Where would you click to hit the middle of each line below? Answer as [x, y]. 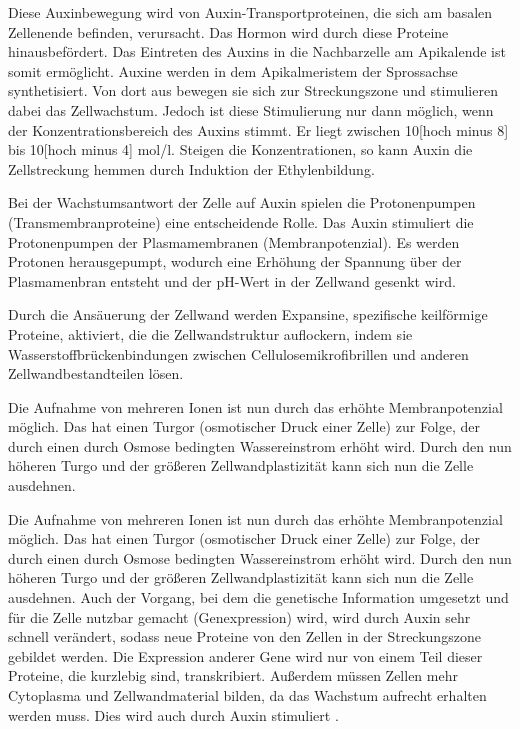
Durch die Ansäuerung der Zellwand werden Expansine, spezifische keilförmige [248, 314]
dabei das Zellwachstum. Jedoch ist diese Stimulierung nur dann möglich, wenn [251, 109]
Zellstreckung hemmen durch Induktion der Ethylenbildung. [191, 168]
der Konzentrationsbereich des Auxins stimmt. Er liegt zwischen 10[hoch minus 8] [258, 129]
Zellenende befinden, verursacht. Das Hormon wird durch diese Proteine [228, 31]
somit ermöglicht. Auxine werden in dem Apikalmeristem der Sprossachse [233, 70]
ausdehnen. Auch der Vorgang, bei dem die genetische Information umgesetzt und [258, 597]
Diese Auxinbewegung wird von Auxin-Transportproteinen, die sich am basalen [250, 12]
